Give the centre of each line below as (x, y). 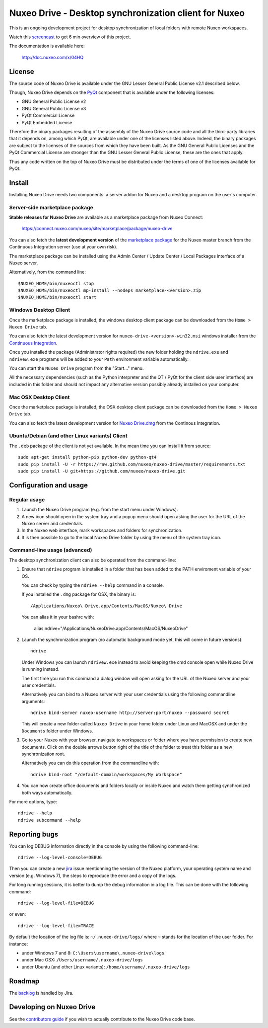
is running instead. (40, 669)
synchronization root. (43, 754)
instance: (19, 944)
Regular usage (27, 499)
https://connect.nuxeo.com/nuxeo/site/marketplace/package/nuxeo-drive (97, 229)
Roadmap (24, 981)
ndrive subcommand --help (50, 820)
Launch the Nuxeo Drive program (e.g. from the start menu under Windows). (100, 510)
